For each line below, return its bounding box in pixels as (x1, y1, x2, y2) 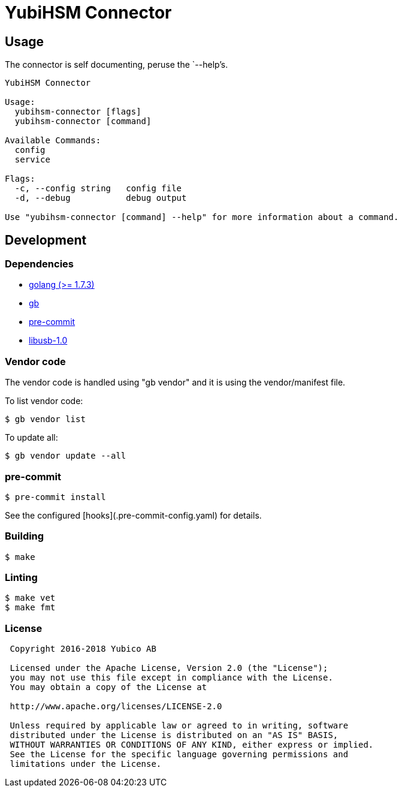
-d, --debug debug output (14, 193, 187, 203)
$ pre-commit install (5, 492, 106, 502)
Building (5, 530, 44, 543)
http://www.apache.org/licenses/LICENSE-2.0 (10, 701, 222, 712)
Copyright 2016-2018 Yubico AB (10, 644, 156, 654)
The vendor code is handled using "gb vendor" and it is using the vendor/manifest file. (5, 377, 346, 388)
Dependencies (5, 258, 74, 270)
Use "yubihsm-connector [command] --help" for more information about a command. (5, 212, 399, 222)
